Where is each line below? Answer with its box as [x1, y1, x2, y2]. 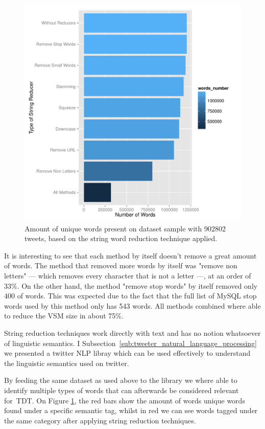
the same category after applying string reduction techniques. [4, 415, 196, 425]
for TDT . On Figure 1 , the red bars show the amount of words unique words [4, 395, 245, 405]
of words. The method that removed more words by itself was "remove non [4, 260, 237, 271]
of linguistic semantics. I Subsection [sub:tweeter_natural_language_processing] [4, 337, 257, 348]
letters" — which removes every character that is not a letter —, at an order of [4, 270, 251, 281]
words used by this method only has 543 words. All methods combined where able [4, 300, 261, 311]
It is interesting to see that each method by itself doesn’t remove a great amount [4, 250, 257, 261]
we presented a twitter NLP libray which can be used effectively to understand [4, 348, 251, 358]
